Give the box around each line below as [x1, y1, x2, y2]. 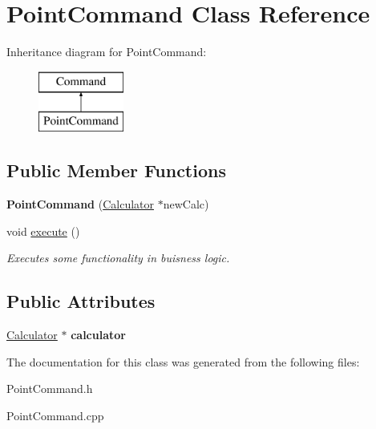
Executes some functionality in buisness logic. [6, 249, 230, 266]
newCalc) [163, 196, 209, 212]
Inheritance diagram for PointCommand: [6, 43, 207, 60]
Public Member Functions [6, 158, 226, 183]
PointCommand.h [6, 380, 93, 397]
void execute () [6, 222, 80, 239]
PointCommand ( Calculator [6, 196, 154, 212]
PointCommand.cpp [6, 407, 104, 423]
